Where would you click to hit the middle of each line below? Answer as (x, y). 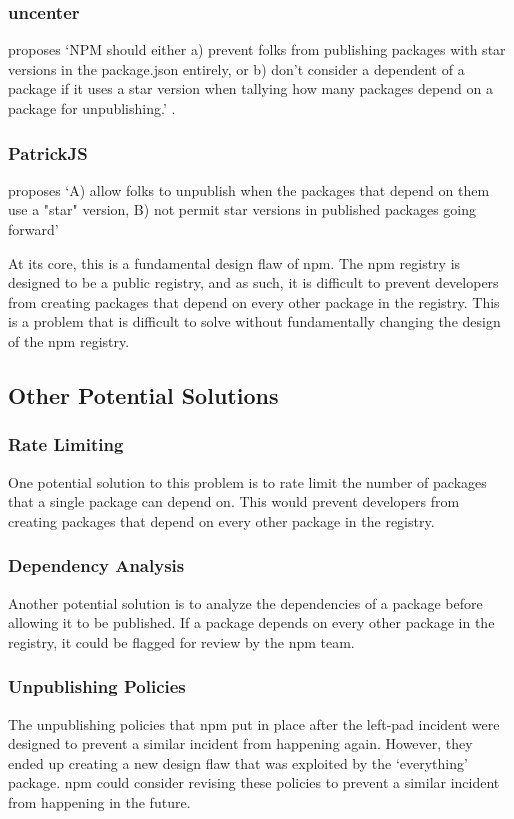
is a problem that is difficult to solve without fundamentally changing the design (254, 321)
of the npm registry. (69, 340)
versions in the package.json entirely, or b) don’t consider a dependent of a (236, 68)
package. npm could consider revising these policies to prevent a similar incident (254, 782)
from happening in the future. (99, 801)
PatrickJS (48, 152)
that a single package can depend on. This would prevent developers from (234, 501)
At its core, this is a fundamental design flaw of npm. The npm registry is (234, 262)
